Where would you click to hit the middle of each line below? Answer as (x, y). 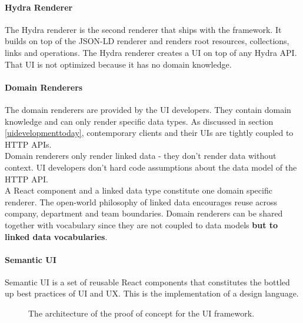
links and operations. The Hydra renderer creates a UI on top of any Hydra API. (151, 52)
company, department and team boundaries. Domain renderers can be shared (144, 213)
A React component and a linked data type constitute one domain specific (139, 190)
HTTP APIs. (28, 144)
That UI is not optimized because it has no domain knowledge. (118, 64)
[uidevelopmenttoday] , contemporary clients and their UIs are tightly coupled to (149, 133)
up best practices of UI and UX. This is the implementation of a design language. (152, 293)
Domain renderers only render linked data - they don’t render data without (141, 156)
